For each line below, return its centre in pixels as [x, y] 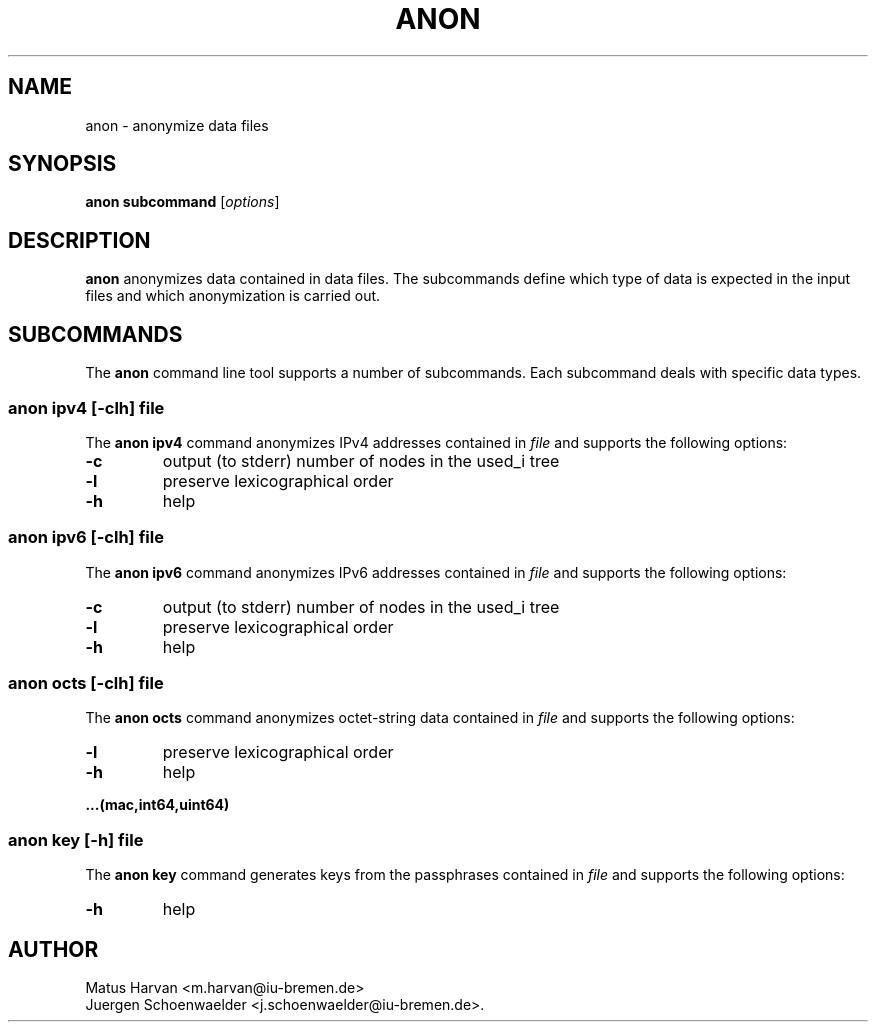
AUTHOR [53, 949]
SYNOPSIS [62, 164]
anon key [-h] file [76, 839]
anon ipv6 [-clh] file [86, 537]
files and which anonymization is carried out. [233, 296]
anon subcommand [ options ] [182, 202]
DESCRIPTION [79, 240]
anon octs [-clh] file [86, 683]
